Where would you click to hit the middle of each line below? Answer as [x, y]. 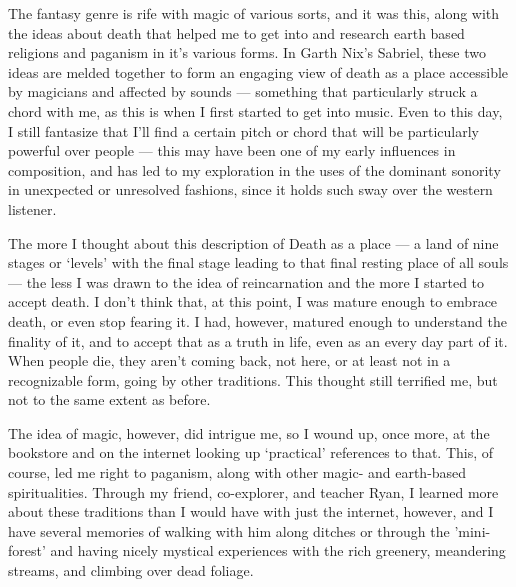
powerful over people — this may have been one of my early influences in [232, 150]
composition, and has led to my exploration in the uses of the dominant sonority [254, 169]
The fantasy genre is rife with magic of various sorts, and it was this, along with [254, 13]
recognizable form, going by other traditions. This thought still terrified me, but [253, 379]
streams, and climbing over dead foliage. [131, 570]
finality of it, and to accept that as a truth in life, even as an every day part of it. [258, 340]
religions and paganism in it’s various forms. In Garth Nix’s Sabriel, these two [247, 52]
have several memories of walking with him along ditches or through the [229, 530]
